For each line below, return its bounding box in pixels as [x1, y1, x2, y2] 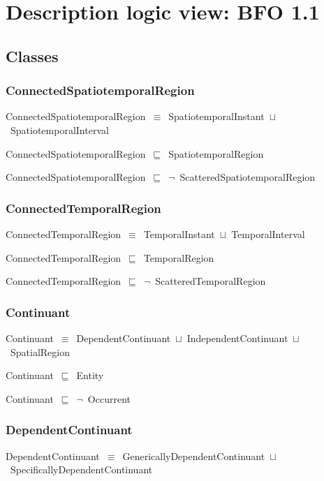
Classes [6, 45, 59, 66]
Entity [76, 368, 104, 383]
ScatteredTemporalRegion [155, 274, 266, 288]
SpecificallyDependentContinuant [10, 462, 153, 477]
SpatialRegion [10, 344, 70, 359]
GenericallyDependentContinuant [122, 448, 265, 463]
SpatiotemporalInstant [168, 109, 265, 124]
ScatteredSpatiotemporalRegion [179, 170, 316, 184]
